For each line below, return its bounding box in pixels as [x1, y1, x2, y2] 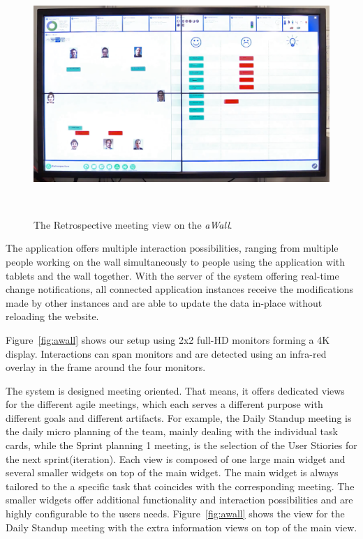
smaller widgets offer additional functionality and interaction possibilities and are [6, 492, 353, 507]
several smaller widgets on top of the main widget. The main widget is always [6, 465, 339, 480]
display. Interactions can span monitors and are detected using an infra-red [6, 346, 327, 360]
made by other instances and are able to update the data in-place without [6, 295, 323, 310]
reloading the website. [6, 309, 99, 324]
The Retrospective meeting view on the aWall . [34, 217, 232, 231]
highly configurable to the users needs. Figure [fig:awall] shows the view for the [6, 506, 345, 521]
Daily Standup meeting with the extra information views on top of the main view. [6, 519, 357, 534]
